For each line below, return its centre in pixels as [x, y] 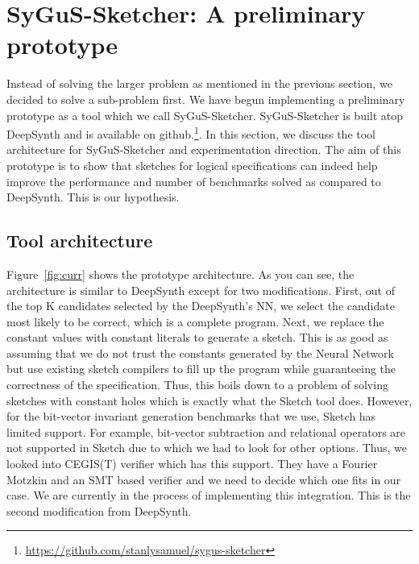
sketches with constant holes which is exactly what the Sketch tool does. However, [209, 400]
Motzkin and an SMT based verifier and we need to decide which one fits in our [204, 479]
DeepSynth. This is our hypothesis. [93, 197]
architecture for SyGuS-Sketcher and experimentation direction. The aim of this [204, 149]
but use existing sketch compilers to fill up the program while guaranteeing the [201, 369]
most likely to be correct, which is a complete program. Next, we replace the [195, 321]
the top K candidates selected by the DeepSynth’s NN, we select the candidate [201, 306]
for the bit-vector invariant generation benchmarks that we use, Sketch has [191, 416]
